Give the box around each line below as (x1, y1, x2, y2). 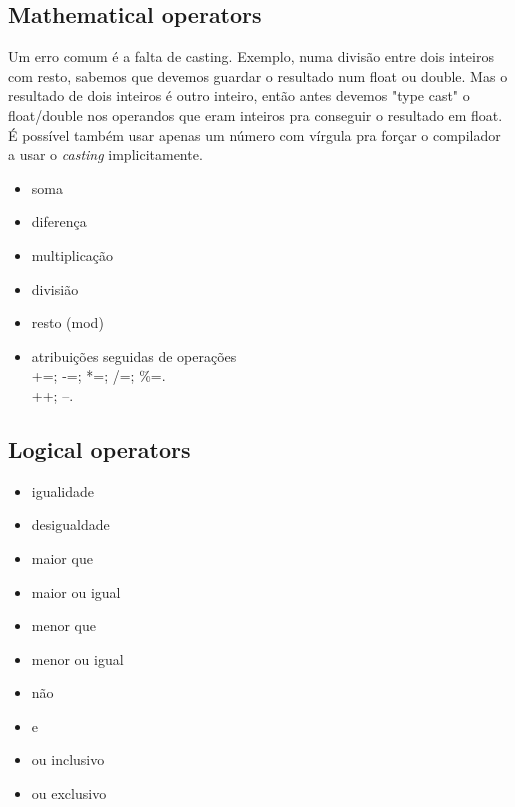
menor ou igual (31, 648, 124, 669)
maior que (31, 547, 93, 568)
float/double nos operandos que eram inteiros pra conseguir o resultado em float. (8, 104, 503, 125)
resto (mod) (31, 312, 104, 333)
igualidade (31, 480, 95, 501)
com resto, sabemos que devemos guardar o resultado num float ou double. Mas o (8, 65, 508, 86)
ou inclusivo (31, 749, 105, 770)
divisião (31, 278, 79, 299)
